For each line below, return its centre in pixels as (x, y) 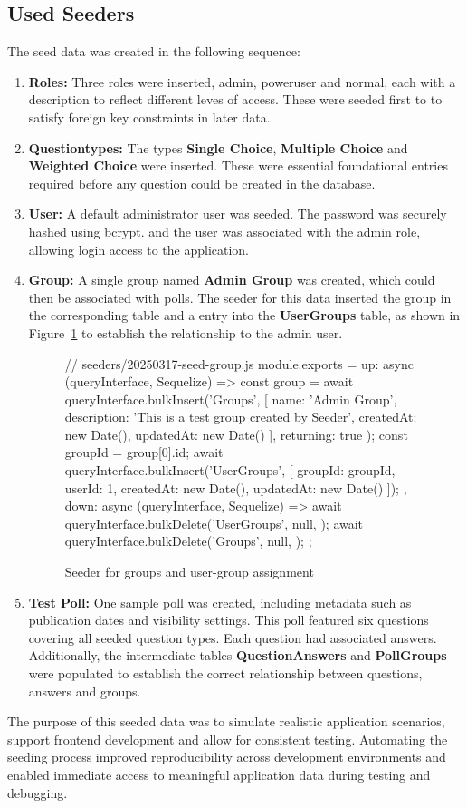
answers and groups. (85, 691)
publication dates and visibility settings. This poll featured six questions (229, 620)
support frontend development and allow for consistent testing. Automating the (228, 739)
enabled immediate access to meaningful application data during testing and (219, 774)
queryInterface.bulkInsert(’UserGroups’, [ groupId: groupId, (230, 470)
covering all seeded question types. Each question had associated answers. (233, 637)
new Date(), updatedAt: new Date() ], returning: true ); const (236, 434)
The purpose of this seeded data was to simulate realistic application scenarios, (226, 721)
